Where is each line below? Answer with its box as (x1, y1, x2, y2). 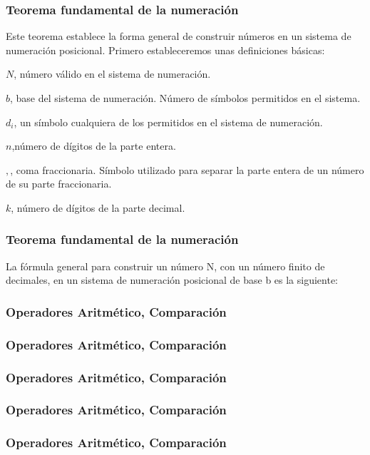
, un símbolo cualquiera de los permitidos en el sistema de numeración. (14, 114, 323, 129)
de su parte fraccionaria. (6, 176, 112, 191)
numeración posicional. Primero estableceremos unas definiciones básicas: (6, 42, 325, 57)
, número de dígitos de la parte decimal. (11, 200, 185, 215)
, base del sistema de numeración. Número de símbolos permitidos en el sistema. (10, 91, 361, 105)
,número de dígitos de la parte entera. (11, 138, 176, 153)
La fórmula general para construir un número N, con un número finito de (6, 258, 325, 273)
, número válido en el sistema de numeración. (14, 66, 211, 81)
